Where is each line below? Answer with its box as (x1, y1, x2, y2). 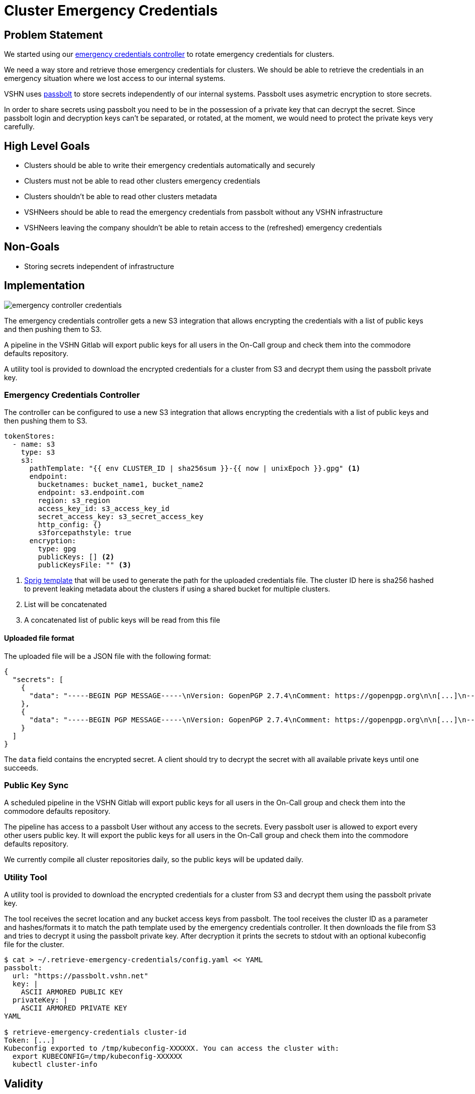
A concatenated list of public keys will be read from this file (24, 616, 220, 625)
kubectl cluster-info (12, 1060, 98, 1069)
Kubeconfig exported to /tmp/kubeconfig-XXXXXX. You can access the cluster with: (4, 1044, 339, 1053)
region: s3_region (38, 496, 110, 505)
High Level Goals (4, 139, 90, 152)
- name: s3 (12, 440, 55, 449)
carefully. (4, 122, 35, 131)
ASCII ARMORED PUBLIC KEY (21, 988, 123, 996)
